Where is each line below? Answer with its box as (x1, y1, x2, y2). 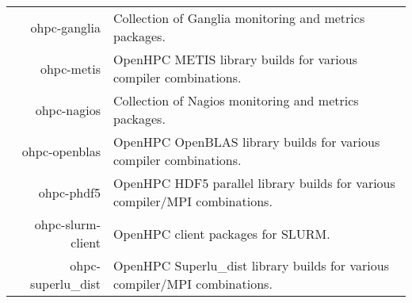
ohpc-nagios (35, 100, 101, 119)
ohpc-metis (40, 59, 101, 78)
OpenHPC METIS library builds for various (113, 50, 358, 68)
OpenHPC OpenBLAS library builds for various (113, 132, 380, 151)
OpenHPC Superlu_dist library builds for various (113, 256, 389, 274)
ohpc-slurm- (34, 215, 101, 233)
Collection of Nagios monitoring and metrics (113, 91, 359, 109)
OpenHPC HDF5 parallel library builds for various (113, 174, 395, 192)
